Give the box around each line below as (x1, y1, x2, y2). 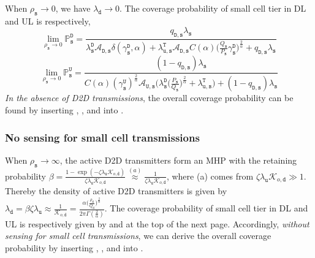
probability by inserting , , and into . (5, 241, 143, 254)
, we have (55, 2, 91, 14)
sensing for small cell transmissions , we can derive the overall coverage (5, 229, 271, 242)
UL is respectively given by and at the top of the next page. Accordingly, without (5, 217, 309, 230)
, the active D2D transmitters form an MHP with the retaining (59, 153, 297, 166)
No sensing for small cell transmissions (5, 129, 200, 145)
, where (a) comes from (166, 169, 254, 182)
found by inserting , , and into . (5, 104, 124, 116)
